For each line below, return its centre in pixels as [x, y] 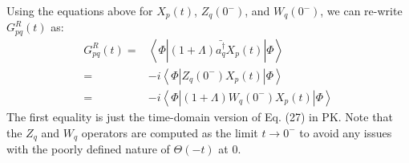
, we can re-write [361, 10]
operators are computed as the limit [170, 132]
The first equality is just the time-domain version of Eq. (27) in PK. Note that [200, 116]
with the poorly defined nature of [88, 149]
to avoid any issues [346, 132]
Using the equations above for [80, 10]
